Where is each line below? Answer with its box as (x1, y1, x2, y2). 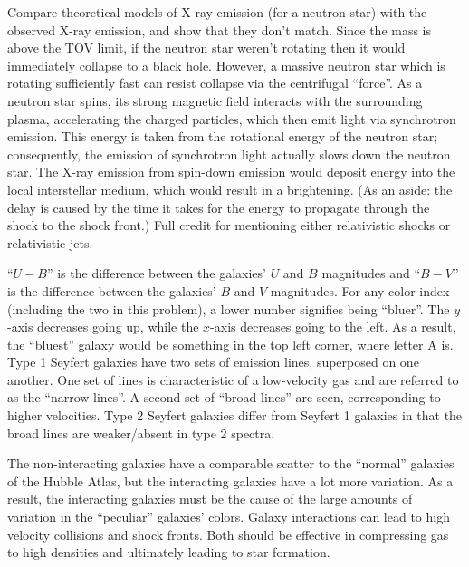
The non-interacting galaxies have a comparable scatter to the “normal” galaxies (7, 454, 455, 473)
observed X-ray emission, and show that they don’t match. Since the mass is (7, 20, 432, 39)
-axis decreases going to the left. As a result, (210, 317, 456, 336)
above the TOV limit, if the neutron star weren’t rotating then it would (7, 38, 406, 57)
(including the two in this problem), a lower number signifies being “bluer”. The (7, 299, 450, 318)
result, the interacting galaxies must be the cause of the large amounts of (7, 489, 413, 508)
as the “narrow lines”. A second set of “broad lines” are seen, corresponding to (7, 388, 441, 407)
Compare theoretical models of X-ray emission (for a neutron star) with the (7, 3, 427, 21)
